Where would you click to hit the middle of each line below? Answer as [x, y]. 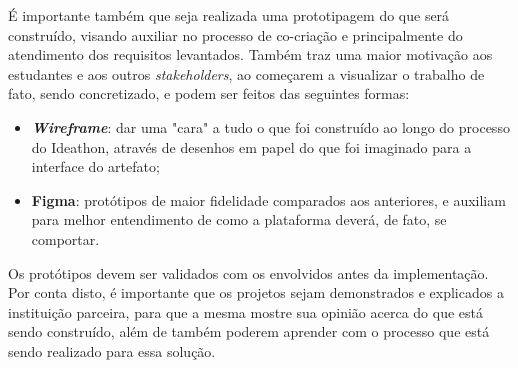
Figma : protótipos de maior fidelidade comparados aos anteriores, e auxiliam [268, 199]
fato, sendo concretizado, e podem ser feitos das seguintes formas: [209, 93]
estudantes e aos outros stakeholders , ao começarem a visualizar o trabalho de [246, 73]
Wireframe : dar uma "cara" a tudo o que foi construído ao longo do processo [270, 126]
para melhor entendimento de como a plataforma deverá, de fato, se [239, 219]
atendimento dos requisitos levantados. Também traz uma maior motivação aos [250, 54]
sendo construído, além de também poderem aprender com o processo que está [249, 331]
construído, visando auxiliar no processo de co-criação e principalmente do [235, 34]
